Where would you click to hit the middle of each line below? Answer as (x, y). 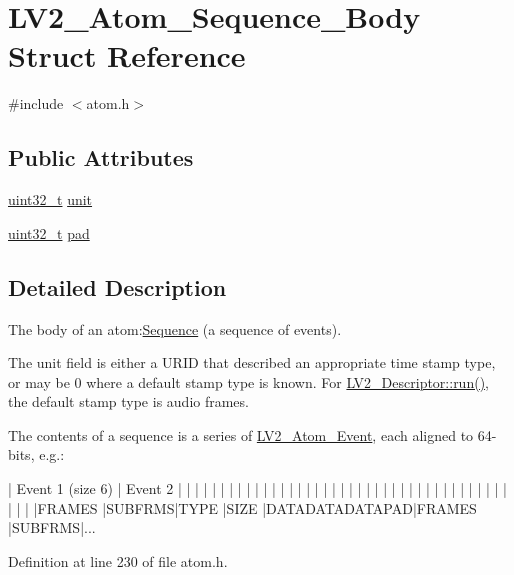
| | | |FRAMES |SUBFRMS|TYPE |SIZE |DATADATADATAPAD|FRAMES (242, 507)
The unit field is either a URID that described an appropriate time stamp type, (252, 362)
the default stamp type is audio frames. (128, 401)
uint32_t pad (49, 232)
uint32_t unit (50, 199)
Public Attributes (101, 157)
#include (36, 103)
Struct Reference (127, 55)
